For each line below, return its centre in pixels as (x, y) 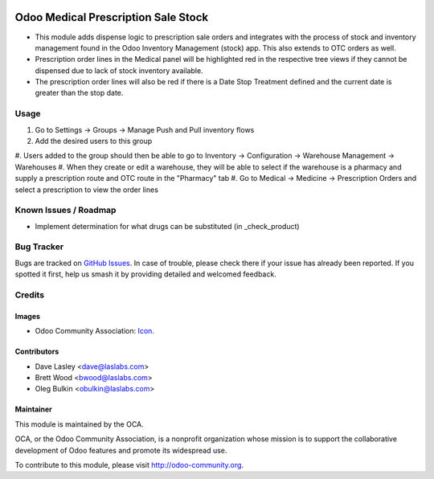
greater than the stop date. (79, 93)
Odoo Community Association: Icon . (94, 331)
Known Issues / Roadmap (66, 211)
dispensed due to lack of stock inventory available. (119, 70)
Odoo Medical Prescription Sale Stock (112, 17)
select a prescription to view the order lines (86, 190)
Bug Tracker (39, 247)
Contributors (37, 352)
